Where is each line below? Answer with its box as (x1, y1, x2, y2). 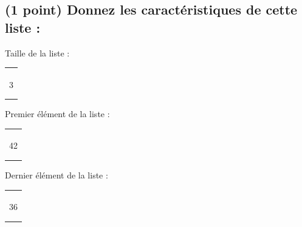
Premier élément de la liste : (5, 107, 110, 120)
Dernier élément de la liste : (5, 168, 108, 181)
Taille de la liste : (5, 46, 70, 59)
